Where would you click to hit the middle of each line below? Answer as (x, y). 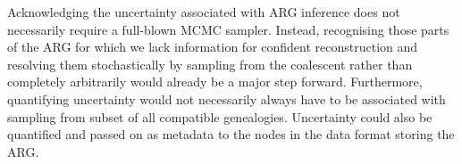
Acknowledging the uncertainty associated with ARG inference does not (204, 12)
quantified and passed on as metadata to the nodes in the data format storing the (231, 134)
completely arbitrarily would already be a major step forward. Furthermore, (215, 82)
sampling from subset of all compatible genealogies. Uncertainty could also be (220, 116)
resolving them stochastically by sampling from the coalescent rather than (210, 64)
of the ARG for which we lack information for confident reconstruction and (213, 47)
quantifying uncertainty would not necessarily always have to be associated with (227, 98)
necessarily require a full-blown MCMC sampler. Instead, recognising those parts (228, 29)
